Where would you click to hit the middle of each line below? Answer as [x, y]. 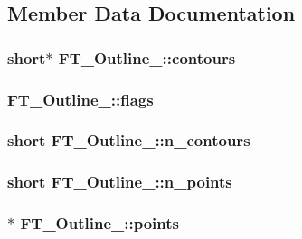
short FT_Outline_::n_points [120, 182]
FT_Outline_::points [99, 223]
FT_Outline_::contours [147, 57]
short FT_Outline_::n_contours [129, 140]
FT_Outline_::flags [80, 99]
